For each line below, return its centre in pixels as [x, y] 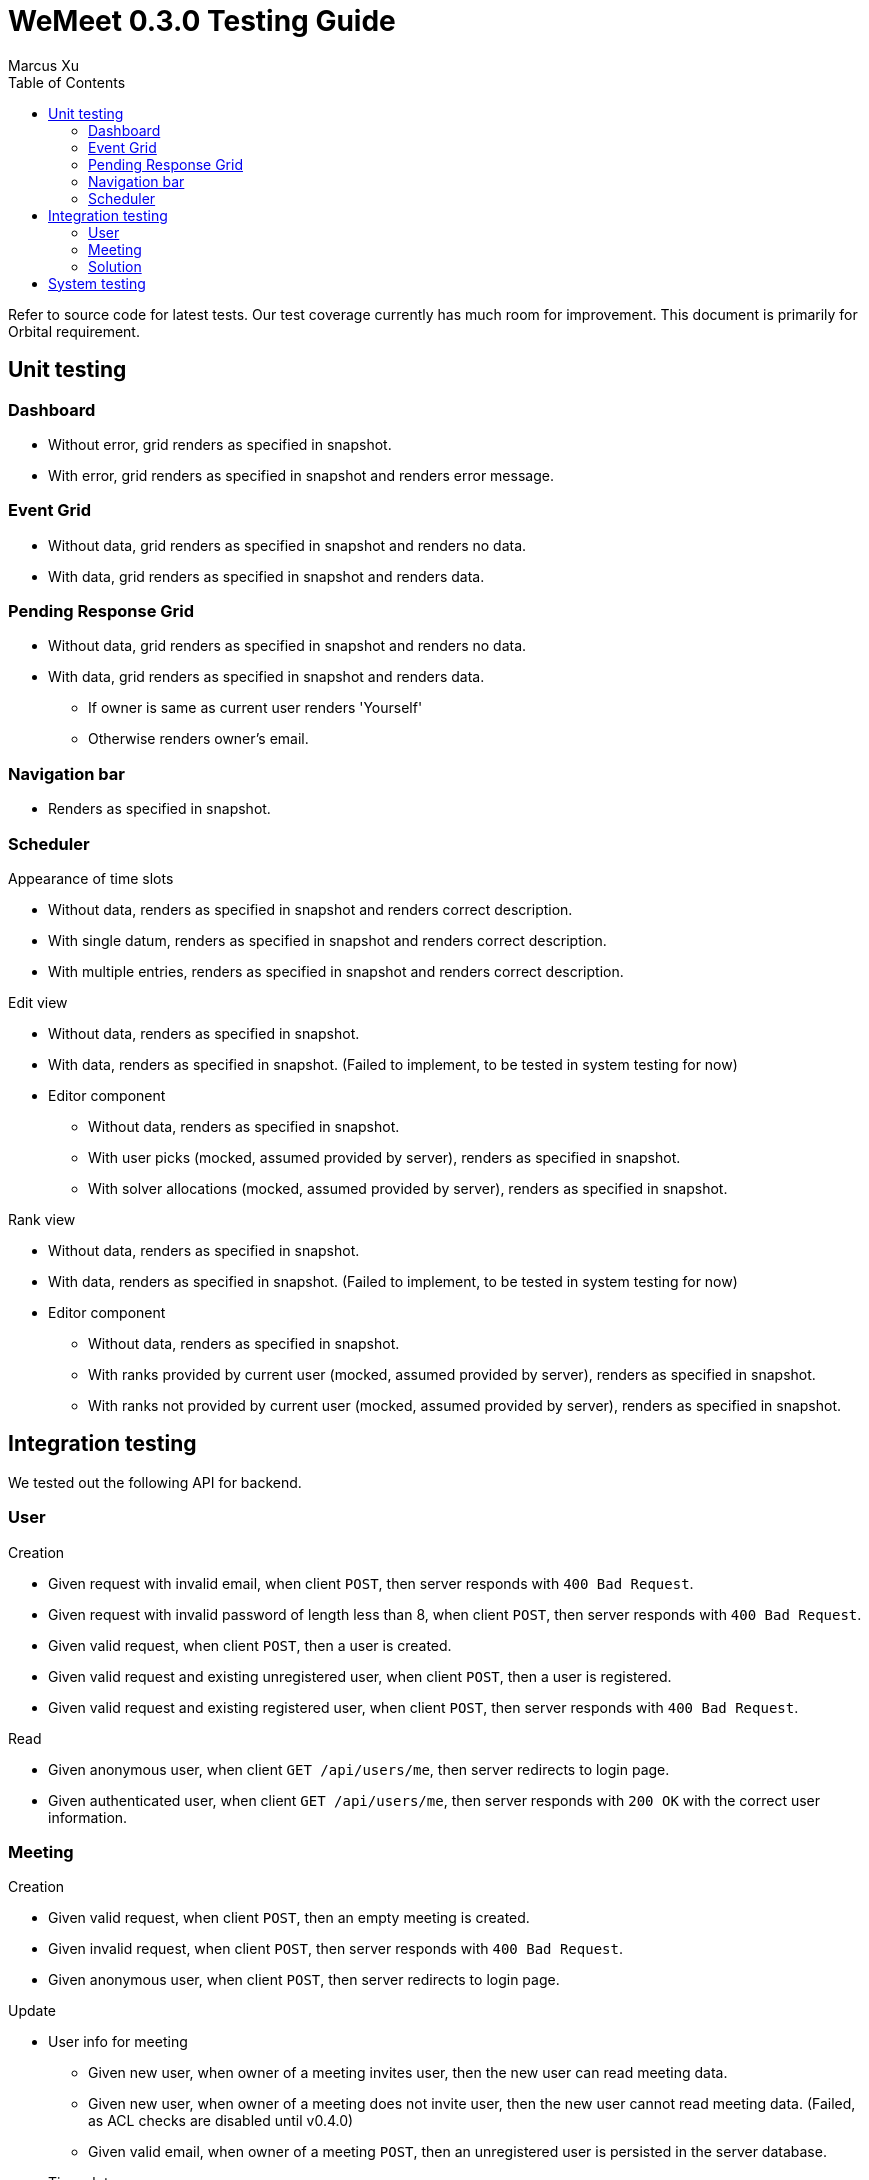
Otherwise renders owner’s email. [198, 739]
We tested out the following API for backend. [155, 1482]
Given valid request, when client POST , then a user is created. [250, 1645]
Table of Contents [67, 82]
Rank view [42, 1219]
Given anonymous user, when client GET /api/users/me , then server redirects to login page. [359, 1769]
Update [32, 2011]
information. [88, 1817]
